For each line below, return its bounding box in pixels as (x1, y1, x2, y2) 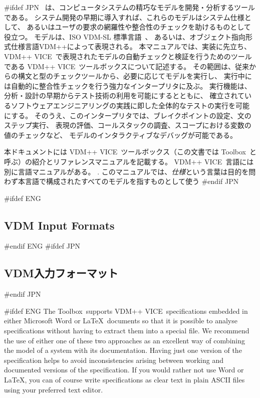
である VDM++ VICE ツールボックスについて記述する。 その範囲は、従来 (4, 61, 249, 71)
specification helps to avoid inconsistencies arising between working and (4, 354, 224, 365)
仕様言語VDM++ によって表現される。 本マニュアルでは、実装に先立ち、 (11, 41, 251, 52)
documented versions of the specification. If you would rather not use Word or (4, 364, 244, 375)
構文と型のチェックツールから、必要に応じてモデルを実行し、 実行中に (18, 71, 252, 81)
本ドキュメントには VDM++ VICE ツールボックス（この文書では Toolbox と (4, 146, 256, 157)
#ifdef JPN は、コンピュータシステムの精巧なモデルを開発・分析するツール (4, 2, 255, 12)
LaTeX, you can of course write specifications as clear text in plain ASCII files (4, 374, 245, 385)
